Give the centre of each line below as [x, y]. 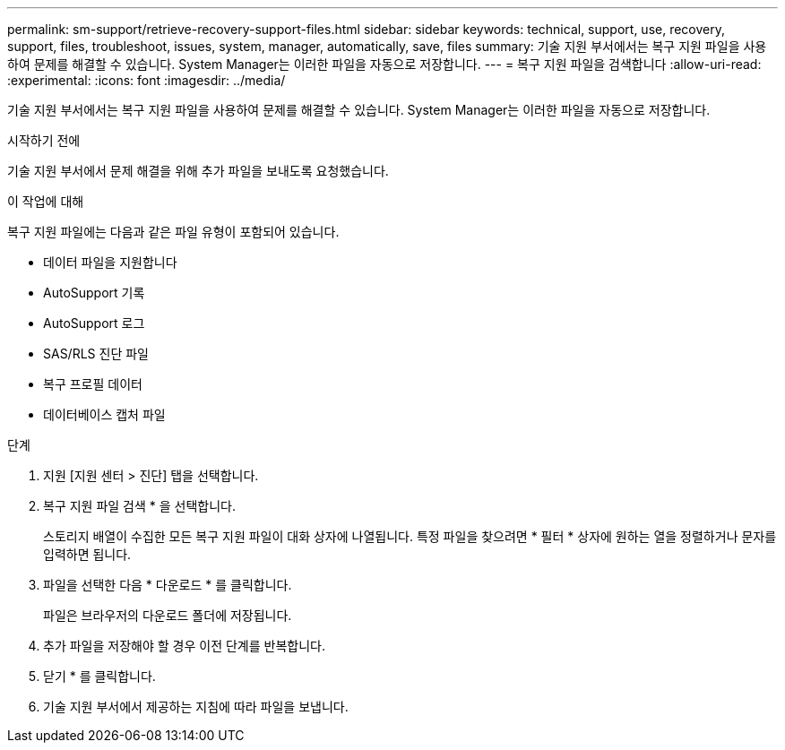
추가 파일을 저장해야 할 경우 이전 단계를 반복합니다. [184, 646]
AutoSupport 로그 [94, 323]
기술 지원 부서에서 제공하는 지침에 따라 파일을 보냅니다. [196, 707]
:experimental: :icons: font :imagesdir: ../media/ [147, 80]
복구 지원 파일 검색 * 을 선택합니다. [139, 506]
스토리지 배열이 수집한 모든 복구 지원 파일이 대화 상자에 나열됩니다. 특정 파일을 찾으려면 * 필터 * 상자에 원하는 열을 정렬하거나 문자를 [410, 536]
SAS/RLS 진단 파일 [96, 353]
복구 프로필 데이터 [93, 384]
